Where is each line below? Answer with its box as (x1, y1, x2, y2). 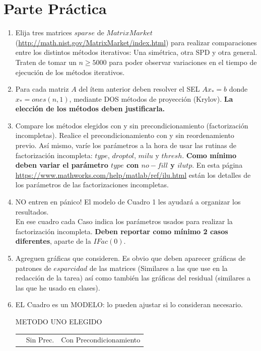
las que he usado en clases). (15, 282, 100, 293)
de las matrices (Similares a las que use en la (89, 262, 228, 273)
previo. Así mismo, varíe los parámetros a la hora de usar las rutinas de (15, 140, 237, 151)
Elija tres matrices (15, 27, 72, 38)
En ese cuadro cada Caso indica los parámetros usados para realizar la (15, 216, 233, 227)
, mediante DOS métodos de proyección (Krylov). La (69, 93, 233, 104)
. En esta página (192, 160, 243, 170)
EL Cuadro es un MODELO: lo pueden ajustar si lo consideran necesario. (15, 299, 243, 310)
